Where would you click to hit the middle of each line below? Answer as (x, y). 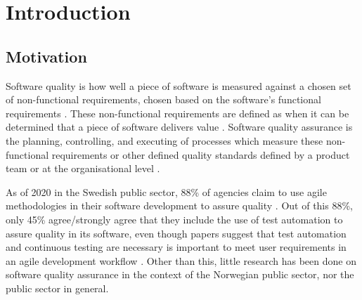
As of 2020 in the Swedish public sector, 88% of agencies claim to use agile (166, 191)
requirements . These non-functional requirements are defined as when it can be (177, 113)
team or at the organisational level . (83, 168)
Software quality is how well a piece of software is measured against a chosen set (179, 85)
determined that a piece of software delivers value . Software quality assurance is (179, 127)
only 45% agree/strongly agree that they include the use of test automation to (174, 219)
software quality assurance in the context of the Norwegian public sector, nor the (180, 274)
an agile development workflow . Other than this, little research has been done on (181, 260)
